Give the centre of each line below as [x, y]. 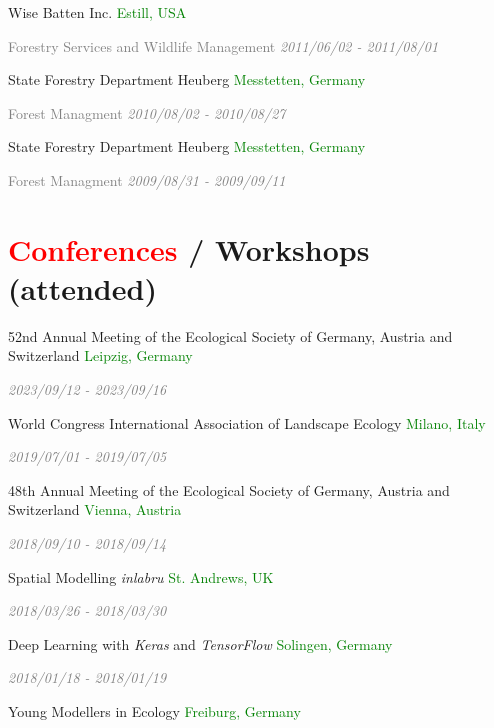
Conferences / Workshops [189, 248]
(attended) [82, 287]
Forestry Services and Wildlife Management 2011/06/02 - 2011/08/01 [223, 45]
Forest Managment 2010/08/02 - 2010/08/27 [147, 112]
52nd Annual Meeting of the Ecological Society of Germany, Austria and [230, 335]
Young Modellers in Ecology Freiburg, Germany [154, 711]
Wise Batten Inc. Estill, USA [97, 12]
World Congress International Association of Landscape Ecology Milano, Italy [247, 422]
